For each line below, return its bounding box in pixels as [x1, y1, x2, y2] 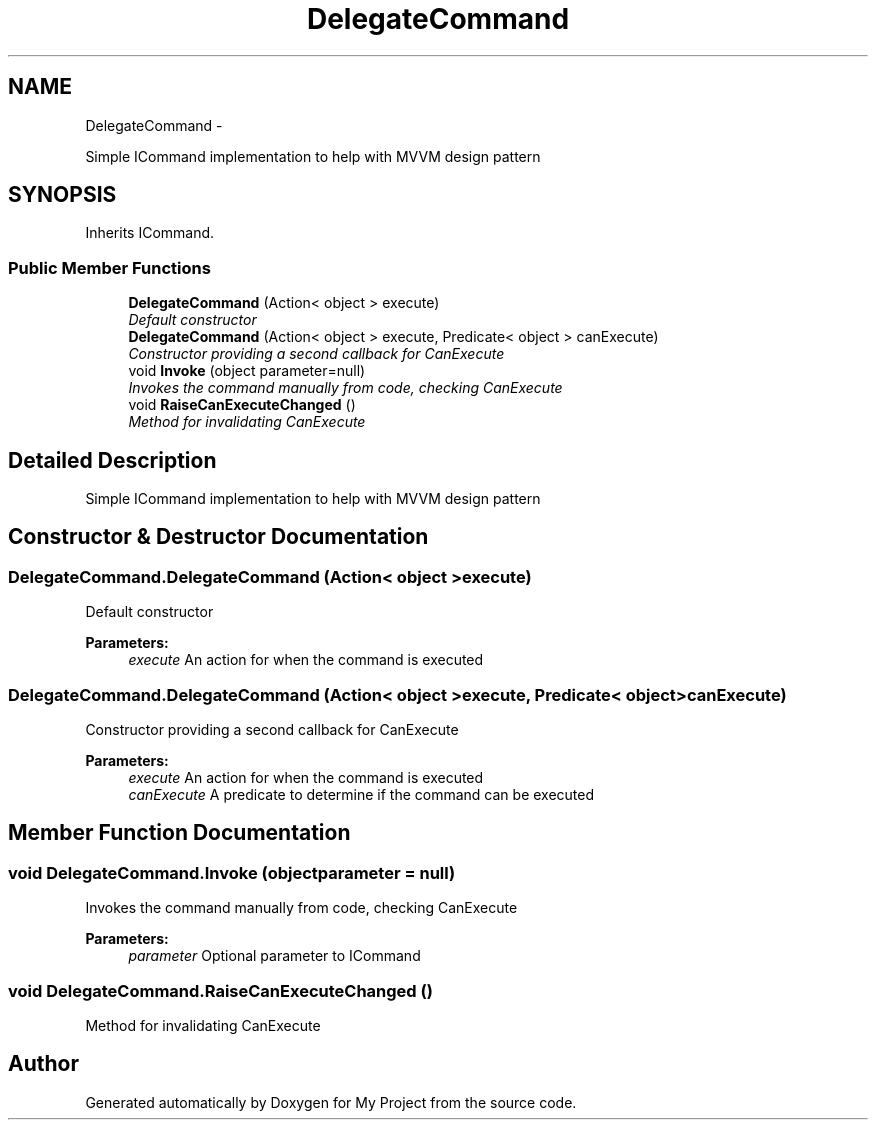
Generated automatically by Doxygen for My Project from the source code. [85, 1093, 577, 1111]
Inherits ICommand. [85, 224, 215, 242]
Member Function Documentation [8, 820, 351, 846]
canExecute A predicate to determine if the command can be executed [128, 786, 595, 803]
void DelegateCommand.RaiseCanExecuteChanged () [8, 980, 433, 1001]
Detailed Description [8, 447, 217, 473]
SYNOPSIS [8, 182, 117, 208]
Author [8, 1051, 79, 1077]
